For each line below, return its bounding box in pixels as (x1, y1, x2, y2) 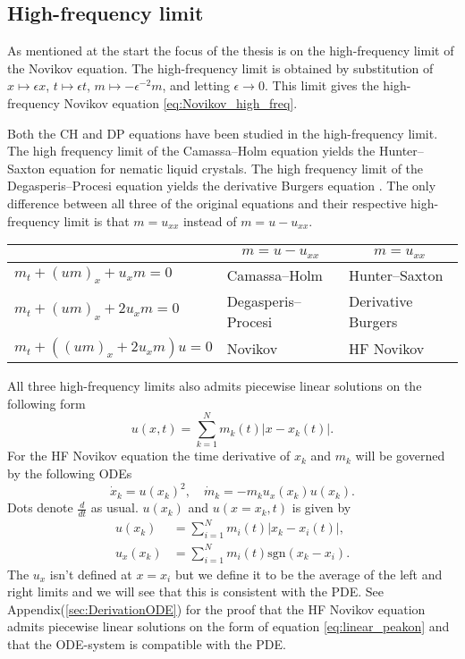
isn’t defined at (49, 564, 132, 583)
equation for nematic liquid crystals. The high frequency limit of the (49, 158, 424, 177)
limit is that (63, 211, 130, 230)
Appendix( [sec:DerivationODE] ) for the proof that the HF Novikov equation (7, 599, 426, 618)
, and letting (162, 76, 230, 95)
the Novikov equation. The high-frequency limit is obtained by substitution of (7, 58, 434, 77)
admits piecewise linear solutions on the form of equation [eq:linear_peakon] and (7, 617, 450, 636)
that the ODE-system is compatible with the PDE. (7, 634, 286, 653)
